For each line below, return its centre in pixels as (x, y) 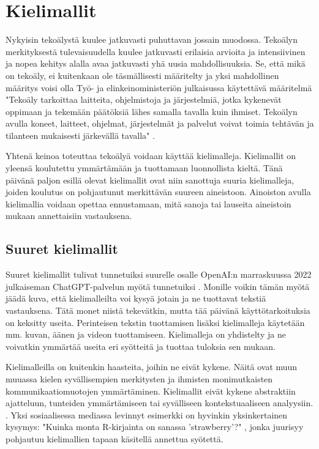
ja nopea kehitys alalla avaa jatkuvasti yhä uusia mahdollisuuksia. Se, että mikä (156, 63)
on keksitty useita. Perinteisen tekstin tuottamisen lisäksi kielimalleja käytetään (155, 322)
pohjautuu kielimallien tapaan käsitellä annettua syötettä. (114, 438)
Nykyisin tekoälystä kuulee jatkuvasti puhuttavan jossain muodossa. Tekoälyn (152, 39)
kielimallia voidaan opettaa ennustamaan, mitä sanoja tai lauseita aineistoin (148, 203)
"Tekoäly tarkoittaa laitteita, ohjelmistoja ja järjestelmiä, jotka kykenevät (144, 99)
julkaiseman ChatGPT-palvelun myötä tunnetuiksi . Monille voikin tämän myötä (158, 286)
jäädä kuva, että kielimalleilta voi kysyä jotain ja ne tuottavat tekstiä (136, 298)
